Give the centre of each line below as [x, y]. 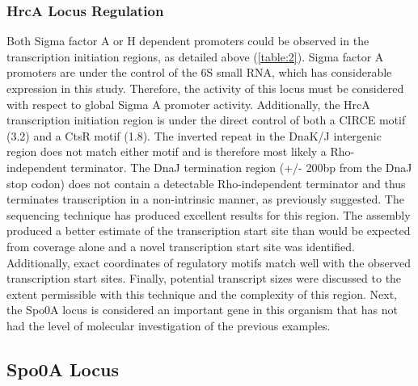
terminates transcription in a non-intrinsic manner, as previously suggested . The [205, 199]
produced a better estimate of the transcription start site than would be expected [209, 231]
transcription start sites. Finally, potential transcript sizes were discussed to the [204, 278]
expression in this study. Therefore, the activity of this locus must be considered [205, 88]
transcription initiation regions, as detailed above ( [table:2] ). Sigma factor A [195, 56]
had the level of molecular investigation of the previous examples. [169, 325]
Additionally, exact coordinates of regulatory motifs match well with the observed [209, 262]
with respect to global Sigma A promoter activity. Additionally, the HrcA [188, 104]
